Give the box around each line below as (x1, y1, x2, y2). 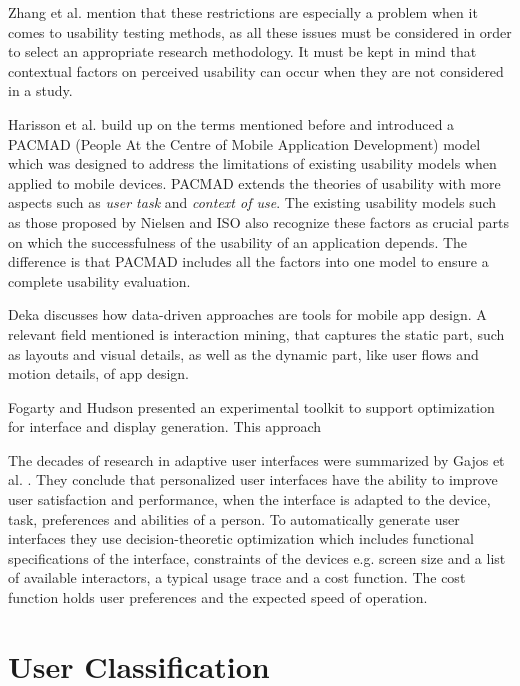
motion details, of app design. (8, 363, 190, 384)
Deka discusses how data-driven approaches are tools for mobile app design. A (8, 304, 487, 325)
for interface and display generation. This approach (8, 416, 322, 437)
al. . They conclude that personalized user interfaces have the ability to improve (8, 469, 498, 490)
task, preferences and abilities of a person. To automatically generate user (8, 508, 460, 529)
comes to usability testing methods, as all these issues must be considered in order (8, 21, 512, 42)
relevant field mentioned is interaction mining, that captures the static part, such (8, 323, 505, 344)
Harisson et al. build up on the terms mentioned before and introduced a (8, 113, 455, 134)
